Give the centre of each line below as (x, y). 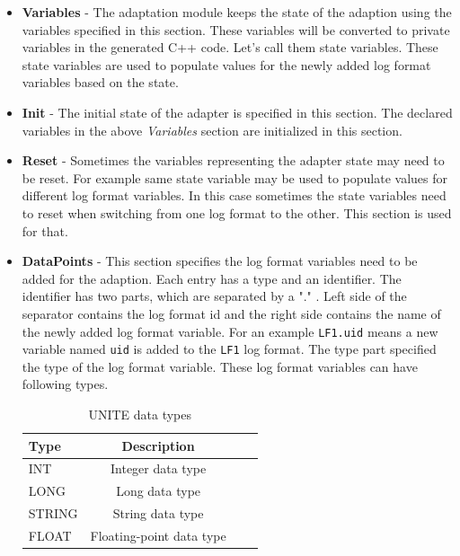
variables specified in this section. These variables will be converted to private (236, 29)
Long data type (159, 491)
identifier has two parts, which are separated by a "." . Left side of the (214, 296)
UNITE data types (140, 414)
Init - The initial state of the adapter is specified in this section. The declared (237, 112)
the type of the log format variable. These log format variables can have (220, 366)
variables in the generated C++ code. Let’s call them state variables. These (230, 47)
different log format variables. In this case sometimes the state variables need (234, 195)
